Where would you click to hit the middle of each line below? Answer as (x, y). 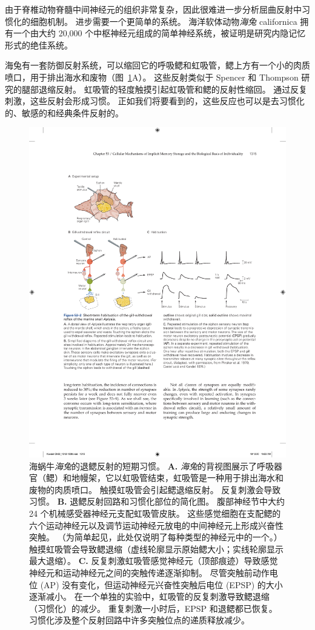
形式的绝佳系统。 (39, 45)
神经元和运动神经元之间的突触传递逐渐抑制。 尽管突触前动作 (149, 573)
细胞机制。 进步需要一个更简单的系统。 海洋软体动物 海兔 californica (164, 21)
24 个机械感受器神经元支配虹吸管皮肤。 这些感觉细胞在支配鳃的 (155, 513)
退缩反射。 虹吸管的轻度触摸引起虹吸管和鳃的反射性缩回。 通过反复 (173, 89)
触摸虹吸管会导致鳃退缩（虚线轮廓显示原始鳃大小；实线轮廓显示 (156, 549)
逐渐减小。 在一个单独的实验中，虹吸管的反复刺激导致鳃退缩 (149, 596)
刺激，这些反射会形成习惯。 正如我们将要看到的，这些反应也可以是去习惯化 (155, 101)
